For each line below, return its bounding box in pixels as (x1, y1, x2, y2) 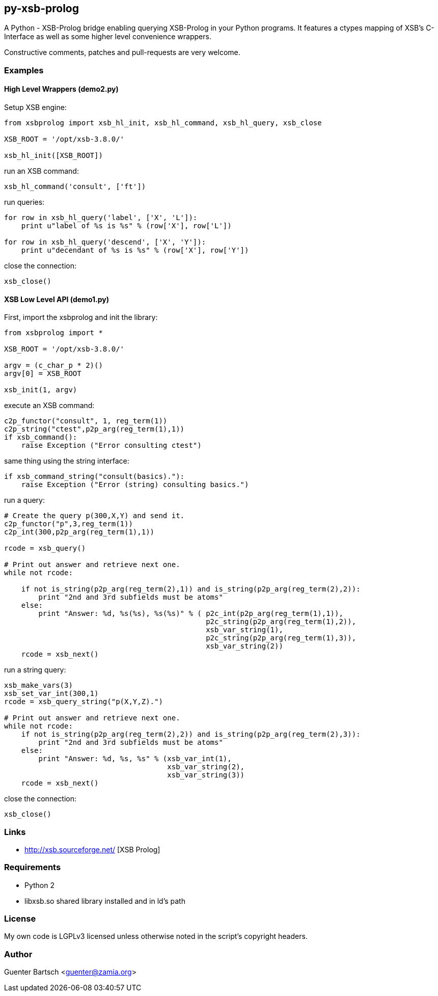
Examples (4, 65, 44, 75)
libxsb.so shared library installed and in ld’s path (24, 896, 185, 905)
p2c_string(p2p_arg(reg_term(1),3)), (206, 634, 357, 642)
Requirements (4, 862, 61, 873)
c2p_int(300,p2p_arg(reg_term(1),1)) (4, 528, 155, 536)
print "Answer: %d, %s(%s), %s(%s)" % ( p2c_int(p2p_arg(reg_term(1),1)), (38, 609, 343, 618)
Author (4, 949, 33, 959)
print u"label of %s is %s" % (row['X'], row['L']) (21, 222, 232, 230)
